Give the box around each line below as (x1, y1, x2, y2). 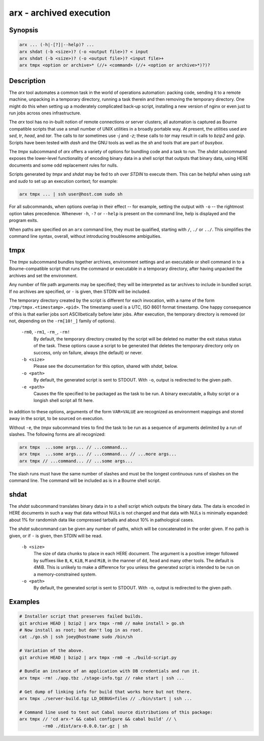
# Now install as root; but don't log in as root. (19, 628, 144, 633)
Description (9, 76, 46, 85)
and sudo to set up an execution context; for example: (9, 178, 118, 184)
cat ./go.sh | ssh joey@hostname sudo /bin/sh (19, 634, 133, 640)
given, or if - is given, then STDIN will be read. (9, 533, 103, 539)
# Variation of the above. (19, 648, 84, 653)
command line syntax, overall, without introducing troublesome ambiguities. (9, 233, 162, 239)
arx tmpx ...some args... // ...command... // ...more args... (19, 451, 177, 457)
